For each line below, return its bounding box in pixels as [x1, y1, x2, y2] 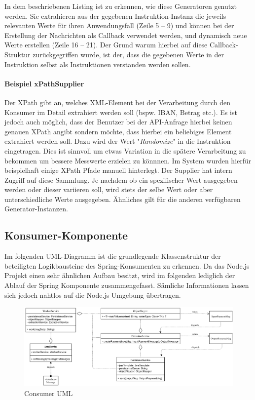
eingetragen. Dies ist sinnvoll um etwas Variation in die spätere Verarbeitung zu [4, 145, 246, 156]
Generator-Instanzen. [4, 203, 68, 214]
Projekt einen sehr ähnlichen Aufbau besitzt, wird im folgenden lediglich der [4, 270, 235, 280]
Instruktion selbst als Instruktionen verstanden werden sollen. [4, 59, 191, 69]
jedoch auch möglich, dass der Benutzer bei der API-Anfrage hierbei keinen [4, 117, 232, 127]
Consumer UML [24, 388, 73, 399]
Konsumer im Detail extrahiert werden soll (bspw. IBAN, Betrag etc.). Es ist [4, 107, 237, 117]
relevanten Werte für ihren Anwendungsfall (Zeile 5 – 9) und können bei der [4, 20, 234, 31]
